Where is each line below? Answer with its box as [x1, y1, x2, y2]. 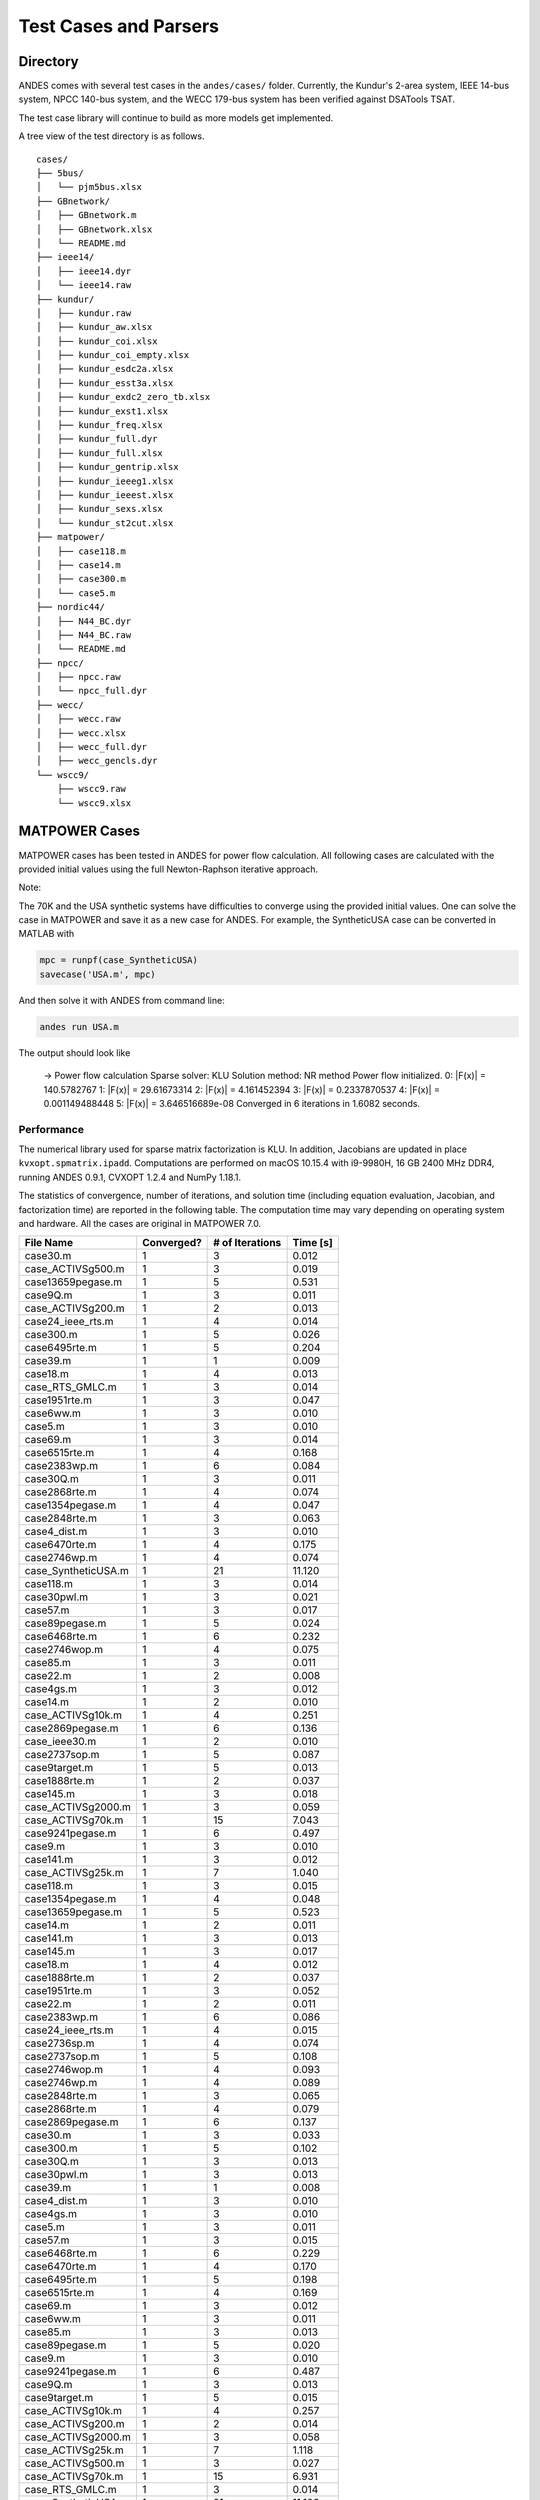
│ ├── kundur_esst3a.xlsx [36, 377, 174, 389]
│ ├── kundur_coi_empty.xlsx [36, 350, 190, 361]
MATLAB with [18, 928, 75, 940]
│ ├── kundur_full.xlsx [36, 447, 164, 459]
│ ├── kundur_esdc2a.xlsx [36, 363, 174, 375]
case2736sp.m [24, 2036, 95, 2050]
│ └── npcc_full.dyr [36, 685, 148, 697]
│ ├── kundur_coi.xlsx [36, 335, 158, 347]
